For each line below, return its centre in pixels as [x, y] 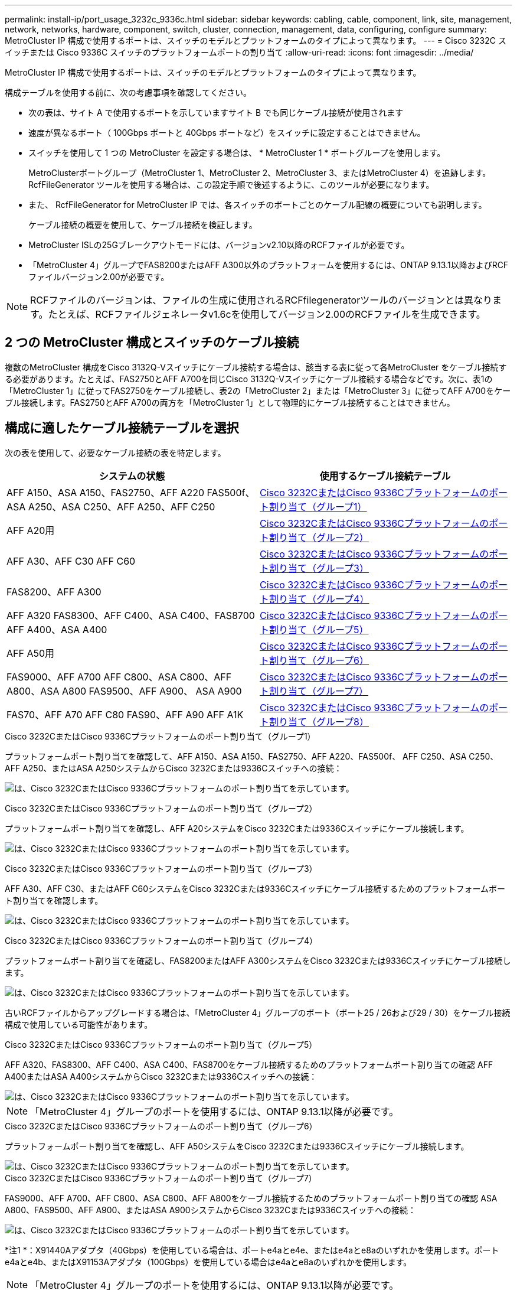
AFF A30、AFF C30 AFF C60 [71, 561]
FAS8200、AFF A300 [54, 592]
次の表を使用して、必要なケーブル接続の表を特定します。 [115, 452]
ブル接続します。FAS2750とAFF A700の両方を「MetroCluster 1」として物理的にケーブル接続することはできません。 [230, 402]
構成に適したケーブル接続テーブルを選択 [122, 428]
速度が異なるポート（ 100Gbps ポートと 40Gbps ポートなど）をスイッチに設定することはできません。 [227, 133]
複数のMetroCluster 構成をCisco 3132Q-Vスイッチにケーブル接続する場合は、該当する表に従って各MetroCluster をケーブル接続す [256, 367]
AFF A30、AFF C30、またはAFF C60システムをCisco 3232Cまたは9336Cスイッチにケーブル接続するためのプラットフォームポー [255, 888]
